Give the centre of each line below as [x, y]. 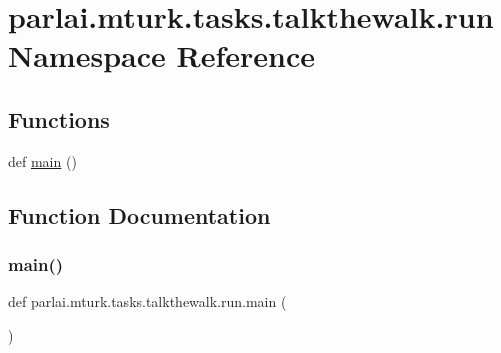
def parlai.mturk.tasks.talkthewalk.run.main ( [147, 301]
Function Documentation [139, 214]
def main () [42, 160]
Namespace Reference [161, 55]
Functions [59, 118]
